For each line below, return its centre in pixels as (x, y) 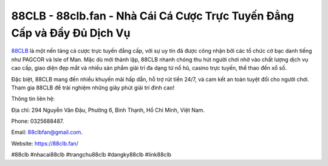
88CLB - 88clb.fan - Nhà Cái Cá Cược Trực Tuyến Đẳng (153, 16)
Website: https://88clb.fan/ (45, 144)
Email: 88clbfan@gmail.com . (47, 132)
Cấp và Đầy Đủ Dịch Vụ (71, 33)
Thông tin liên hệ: (33, 99)
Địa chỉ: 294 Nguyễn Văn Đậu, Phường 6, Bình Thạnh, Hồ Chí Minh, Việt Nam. (108, 110)
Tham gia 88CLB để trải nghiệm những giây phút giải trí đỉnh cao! (93, 88)
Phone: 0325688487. (38, 121)
